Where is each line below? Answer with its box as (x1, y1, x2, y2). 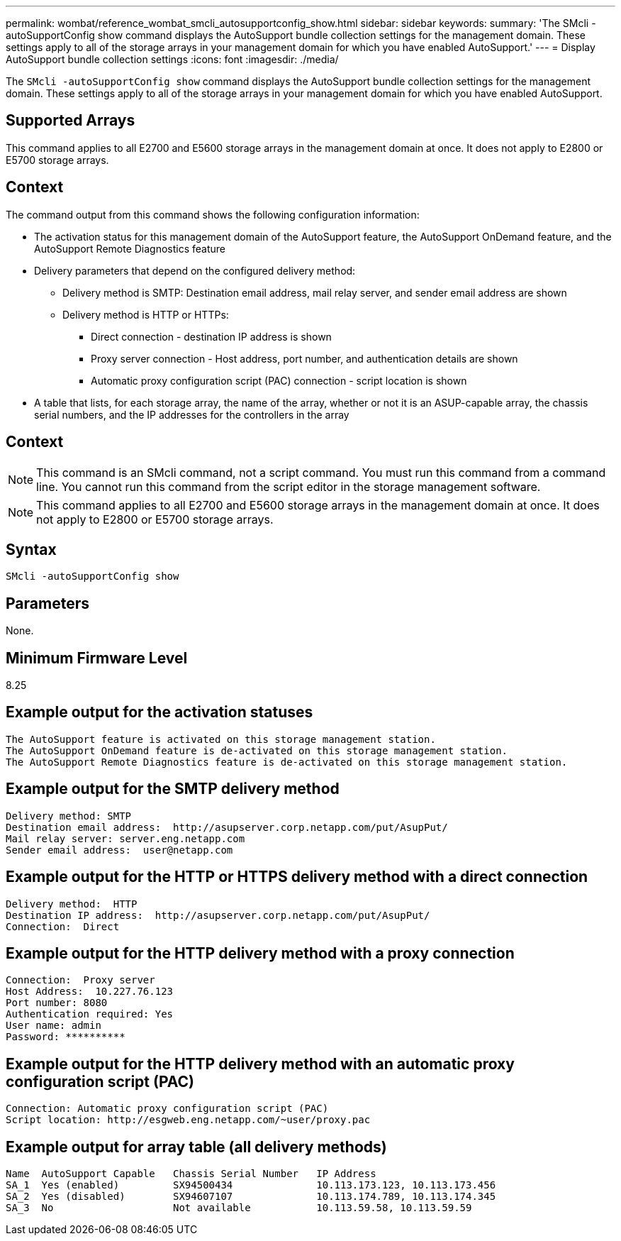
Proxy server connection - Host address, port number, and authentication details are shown (91, 352, 518, 365)
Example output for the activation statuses (6, 703, 313, 722)
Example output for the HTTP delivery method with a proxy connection (6, 944, 515, 963)
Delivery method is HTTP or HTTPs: (62, 308, 229, 321)
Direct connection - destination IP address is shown (91, 330, 332, 343)
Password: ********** (6, 1031, 125, 1043)
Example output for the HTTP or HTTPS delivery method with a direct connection (6, 868, 588, 886)
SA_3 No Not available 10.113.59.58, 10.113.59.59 (6, 1202, 472, 1214)
